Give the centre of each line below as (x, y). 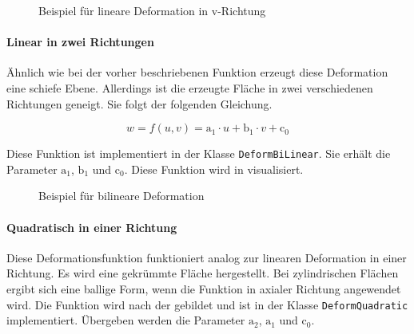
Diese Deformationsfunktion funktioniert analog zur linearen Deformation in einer (207, 257)
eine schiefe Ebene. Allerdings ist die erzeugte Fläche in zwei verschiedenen (190, 87)
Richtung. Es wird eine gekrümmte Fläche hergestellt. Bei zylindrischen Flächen (203, 273)
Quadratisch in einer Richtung (92, 227)
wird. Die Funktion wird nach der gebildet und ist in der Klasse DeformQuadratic (207, 304)
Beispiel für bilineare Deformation (121, 196)
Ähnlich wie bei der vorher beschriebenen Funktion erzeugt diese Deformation (197, 72)
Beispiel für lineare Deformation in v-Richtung (152, 10)
